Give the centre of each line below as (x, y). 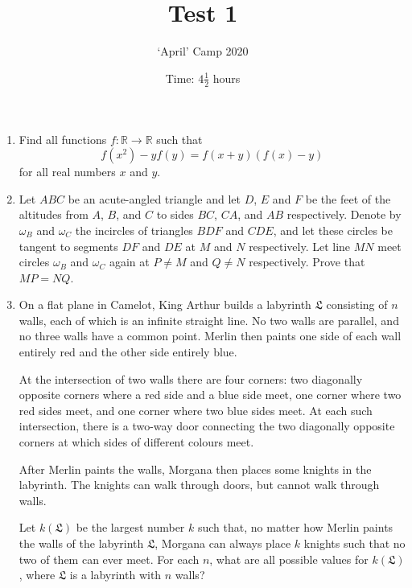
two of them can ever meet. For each (109, 559)
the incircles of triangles (134, 230)
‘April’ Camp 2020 (203, 51)
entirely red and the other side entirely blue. (128, 352)
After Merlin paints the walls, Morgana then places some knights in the (195, 469)
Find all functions (63, 139)
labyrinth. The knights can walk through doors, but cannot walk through (199, 485)
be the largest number (130, 527)
